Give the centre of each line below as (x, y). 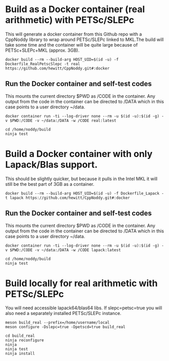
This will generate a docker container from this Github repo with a (74, 34)
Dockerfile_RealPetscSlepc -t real (43, 64)
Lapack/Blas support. (51, 164)
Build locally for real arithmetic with (81, 283)
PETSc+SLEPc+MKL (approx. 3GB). (43, 50)
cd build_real (20, 336)
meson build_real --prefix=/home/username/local (57, 323)
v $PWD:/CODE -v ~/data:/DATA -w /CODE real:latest (61, 121)
